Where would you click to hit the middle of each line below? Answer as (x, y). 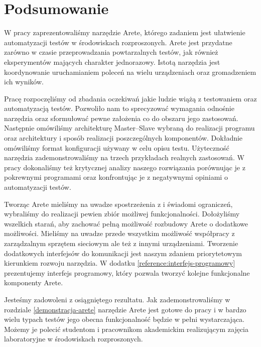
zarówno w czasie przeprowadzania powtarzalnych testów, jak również (111, 52)
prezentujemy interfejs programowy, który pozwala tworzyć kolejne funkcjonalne (127, 272)
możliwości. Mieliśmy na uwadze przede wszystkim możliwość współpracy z (119, 233)
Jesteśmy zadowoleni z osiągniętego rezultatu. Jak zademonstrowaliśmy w (117, 299)
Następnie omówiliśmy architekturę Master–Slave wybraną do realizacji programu (129, 128)
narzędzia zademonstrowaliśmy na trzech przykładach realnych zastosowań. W (124, 157)
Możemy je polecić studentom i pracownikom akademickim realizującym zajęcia (126, 329)
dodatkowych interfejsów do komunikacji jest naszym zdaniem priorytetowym (123, 253)
